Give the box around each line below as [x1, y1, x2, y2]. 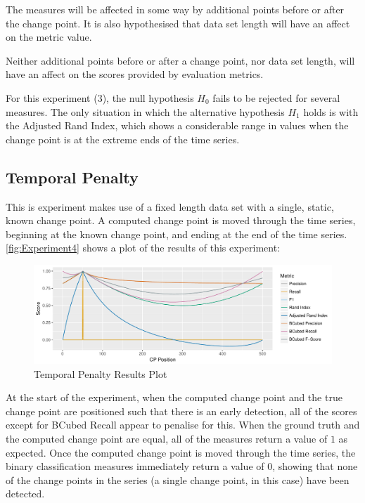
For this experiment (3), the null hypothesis [6, 90, 194, 105]
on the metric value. [6, 30, 92, 44]
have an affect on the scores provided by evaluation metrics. [6, 67, 264, 81]
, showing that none [272, 459, 358, 473]
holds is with [303, 104, 359, 119]
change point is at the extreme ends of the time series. [6, 131, 240, 146]
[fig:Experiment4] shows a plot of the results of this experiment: [6, 240, 280, 255]
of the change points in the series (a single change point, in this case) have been [6, 472, 350, 487]
